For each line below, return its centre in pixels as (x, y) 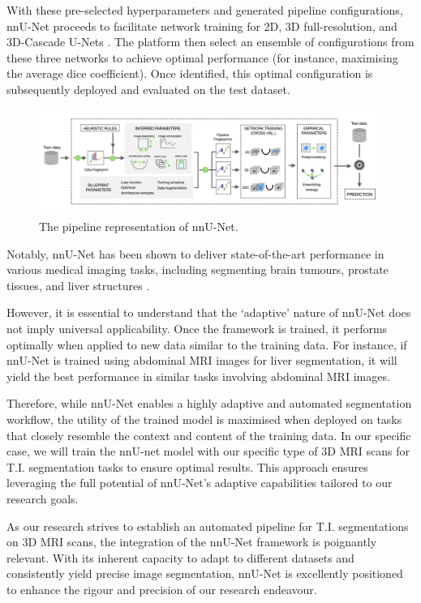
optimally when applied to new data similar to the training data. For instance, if (207, 344)
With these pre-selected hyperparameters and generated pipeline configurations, (205, 10)
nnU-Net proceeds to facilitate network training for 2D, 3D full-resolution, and (202, 26)
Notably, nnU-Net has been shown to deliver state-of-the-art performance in (195, 253)
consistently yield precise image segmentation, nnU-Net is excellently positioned (205, 573)
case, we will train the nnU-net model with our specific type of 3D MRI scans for (208, 451)
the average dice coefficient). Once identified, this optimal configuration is (190, 73)
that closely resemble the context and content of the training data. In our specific (209, 435)
